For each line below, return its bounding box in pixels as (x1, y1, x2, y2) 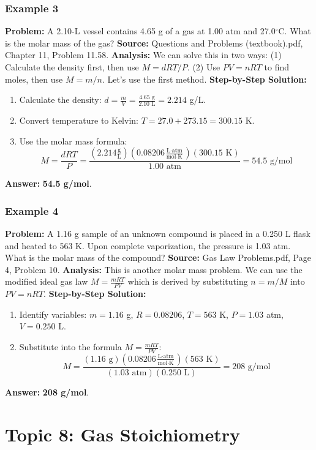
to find (264, 61, 290, 73)
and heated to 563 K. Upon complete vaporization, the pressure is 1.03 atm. (5, 239, 291, 252)
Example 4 (5, 203, 59, 218)
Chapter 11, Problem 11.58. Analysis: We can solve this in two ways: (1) (5, 48, 282, 61)
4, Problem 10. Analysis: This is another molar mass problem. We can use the (5, 263, 303, 276)
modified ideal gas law (5, 275, 88, 288)
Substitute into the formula (19, 340, 122, 353)
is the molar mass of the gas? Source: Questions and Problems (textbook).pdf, (5, 36, 303, 49)
